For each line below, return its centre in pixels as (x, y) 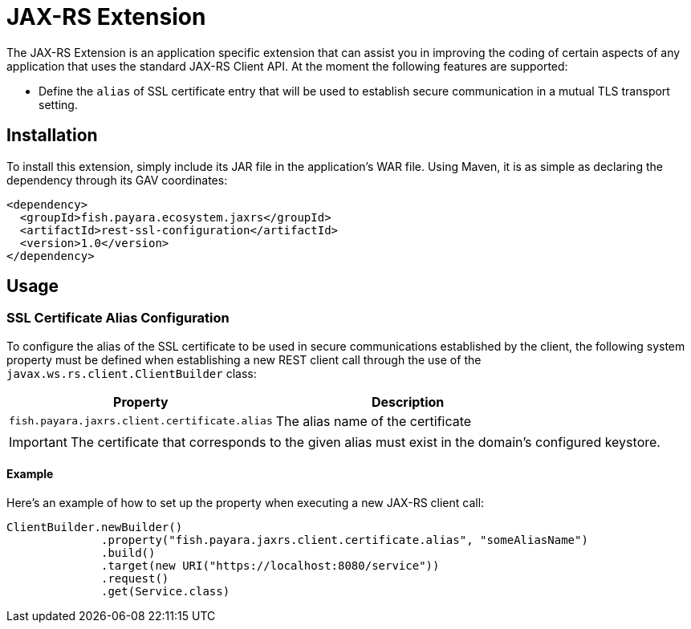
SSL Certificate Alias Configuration (118, 318)
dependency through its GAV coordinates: (117, 180)
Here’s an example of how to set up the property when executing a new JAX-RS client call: (246, 503)
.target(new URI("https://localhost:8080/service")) (270, 566)
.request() (135, 579)
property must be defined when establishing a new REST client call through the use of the (244, 359)
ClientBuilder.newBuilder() (95, 528)
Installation (52, 136)
